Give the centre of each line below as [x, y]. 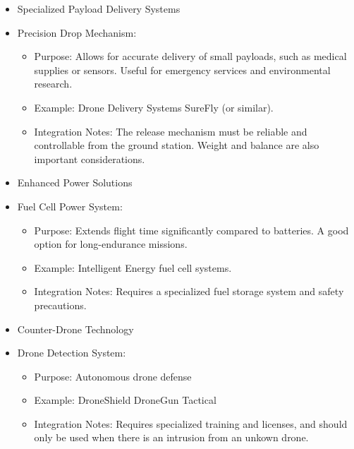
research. [53, 84]
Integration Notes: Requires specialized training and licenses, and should [191, 423]
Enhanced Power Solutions [75, 182]
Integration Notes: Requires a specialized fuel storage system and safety [189, 291]
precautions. [60, 305]
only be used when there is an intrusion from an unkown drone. [171, 437]
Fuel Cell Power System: [70, 206]
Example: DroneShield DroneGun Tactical [125, 400]
